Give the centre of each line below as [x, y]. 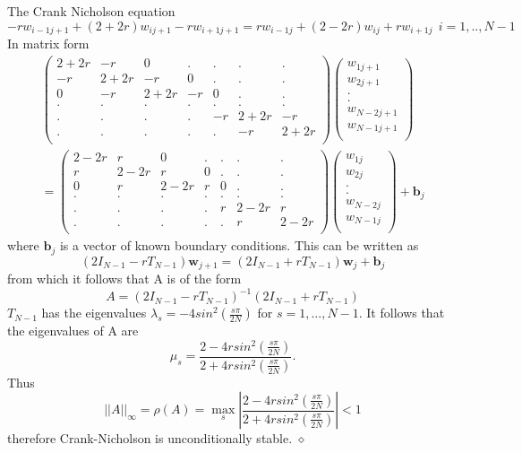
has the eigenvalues [94, 313]
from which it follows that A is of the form [124, 279]
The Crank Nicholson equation [91, 11]
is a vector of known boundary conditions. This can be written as [239, 245]
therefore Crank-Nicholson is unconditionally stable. [150, 438]
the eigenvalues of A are [73, 331]
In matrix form [48, 44]
